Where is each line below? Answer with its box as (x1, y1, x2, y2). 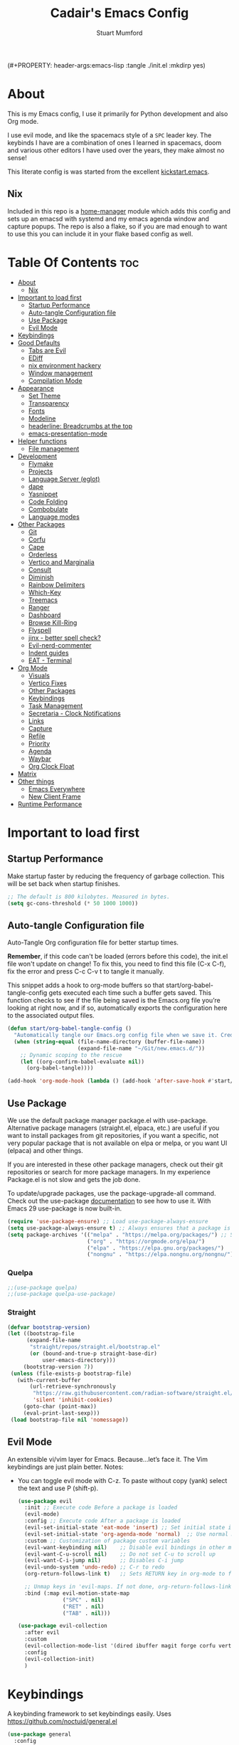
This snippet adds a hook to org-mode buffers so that (7, 981, 165, 990)
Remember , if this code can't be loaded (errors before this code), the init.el (7, 952, 228, 961)
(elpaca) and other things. (7, 1146, 83, 1154)
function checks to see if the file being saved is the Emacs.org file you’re (7, 996, 221, 1005)
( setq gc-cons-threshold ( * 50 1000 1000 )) (7, 900, 139, 907)
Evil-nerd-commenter (28, 640, 92, 649)
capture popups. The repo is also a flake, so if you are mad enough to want (7, 222, 228, 231)
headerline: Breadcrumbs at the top (28, 421, 133, 430)
